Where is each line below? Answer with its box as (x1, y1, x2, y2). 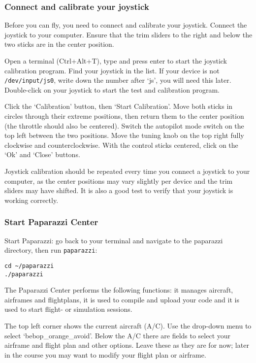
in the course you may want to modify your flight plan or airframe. (4, 349, 206, 360)
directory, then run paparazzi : (4, 245, 97, 255)
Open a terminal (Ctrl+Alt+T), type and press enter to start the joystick (4, 56, 227, 66)
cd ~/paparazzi (4, 262, 54, 269)
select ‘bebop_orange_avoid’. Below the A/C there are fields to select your (4, 330, 231, 340)
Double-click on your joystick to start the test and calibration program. (4, 84, 220, 95)
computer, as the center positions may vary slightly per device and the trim (4, 175, 233, 186)
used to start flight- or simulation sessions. (4, 304, 132, 314)
